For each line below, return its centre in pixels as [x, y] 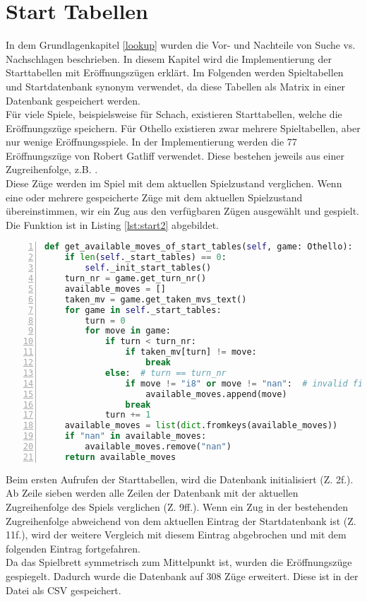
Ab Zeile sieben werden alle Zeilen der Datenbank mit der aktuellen [152, 493]
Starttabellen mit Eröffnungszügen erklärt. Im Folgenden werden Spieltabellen [175, 72]
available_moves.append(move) [216, 394]
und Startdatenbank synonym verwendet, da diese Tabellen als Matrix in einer [176, 86]
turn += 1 [128, 415]
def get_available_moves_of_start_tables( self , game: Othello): [199, 247]
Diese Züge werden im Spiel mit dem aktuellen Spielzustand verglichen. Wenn [174, 183]
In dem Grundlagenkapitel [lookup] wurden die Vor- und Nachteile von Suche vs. [181, 45]
